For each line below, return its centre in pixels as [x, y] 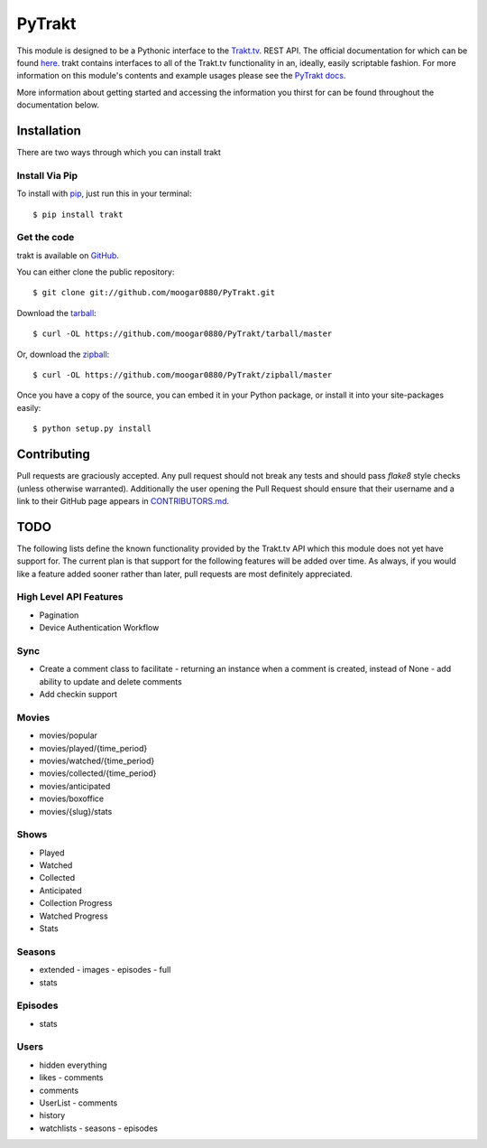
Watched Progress [74, 916]
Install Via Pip [47, 175]
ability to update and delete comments [110, 681]
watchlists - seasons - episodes [98, 1128]
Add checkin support [78, 695]
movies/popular [69, 735]
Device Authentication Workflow [99, 628]
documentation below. [58, 105]
